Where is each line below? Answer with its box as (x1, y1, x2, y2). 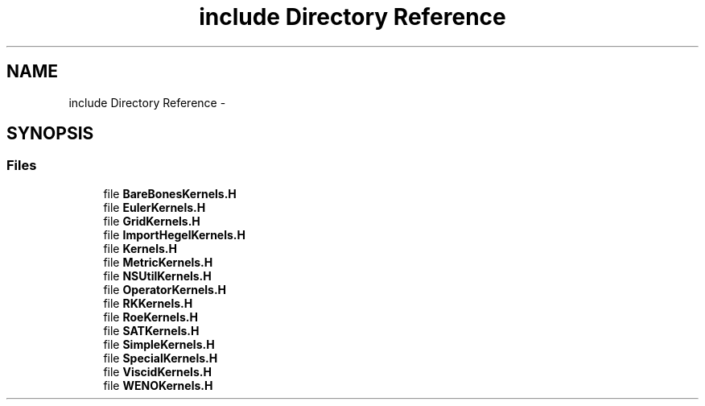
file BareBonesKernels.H (103, 186, 237, 201)
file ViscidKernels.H (103, 364, 212, 379)
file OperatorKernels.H (103, 282, 227, 296)
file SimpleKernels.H (103, 337, 215, 351)
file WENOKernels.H (103, 378, 213, 392)
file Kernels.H (103, 241, 177, 255)
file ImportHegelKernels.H (103, 227, 245, 242)
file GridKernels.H (103, 213, 200, 228)
